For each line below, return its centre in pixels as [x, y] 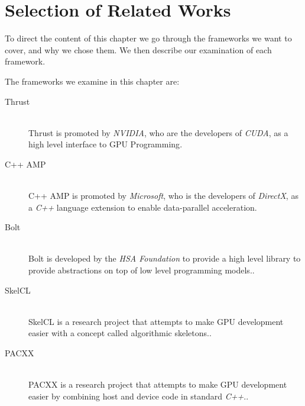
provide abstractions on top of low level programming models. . [142, 270]
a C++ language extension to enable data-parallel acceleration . [143, 207]
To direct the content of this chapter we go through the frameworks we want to [148, 38]
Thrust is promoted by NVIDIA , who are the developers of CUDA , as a [158, 132]
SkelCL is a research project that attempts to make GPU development [156, 321]
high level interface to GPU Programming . [106, 144]
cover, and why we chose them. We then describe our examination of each [138, 49]
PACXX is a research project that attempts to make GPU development [158, 384]
